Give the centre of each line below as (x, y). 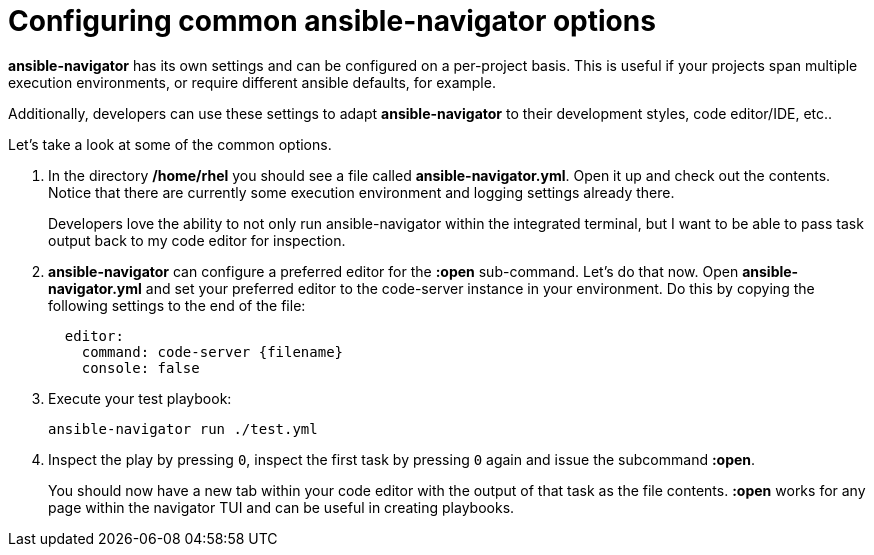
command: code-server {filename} (212, 351)
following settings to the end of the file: (177, 305)
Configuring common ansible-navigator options (332, 21)
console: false (140, 367)
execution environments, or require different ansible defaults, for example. (252, 82)
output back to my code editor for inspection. (197, 240)
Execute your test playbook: (140, 398)
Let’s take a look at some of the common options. (170, 144)
